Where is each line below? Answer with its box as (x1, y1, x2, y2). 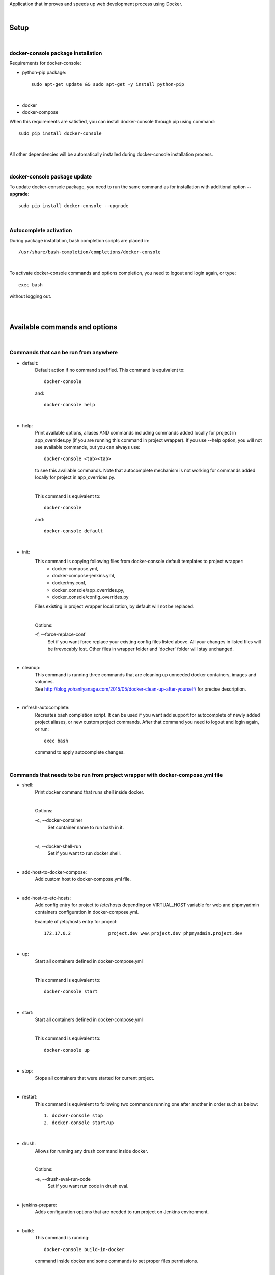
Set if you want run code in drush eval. (47, 1183, 129, 1189)
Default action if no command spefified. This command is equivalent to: (35, 367, 185, 373)
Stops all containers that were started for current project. (35, 1075, 155, 1081)
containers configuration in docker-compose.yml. (35, 909, 139, 915)
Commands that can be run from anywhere (9, 349, 118, 356)
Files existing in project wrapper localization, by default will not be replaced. (35, 603, 195, 609)
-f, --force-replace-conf (35, 631, 86, 637)
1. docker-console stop (44, 1112, 103, 1118)
